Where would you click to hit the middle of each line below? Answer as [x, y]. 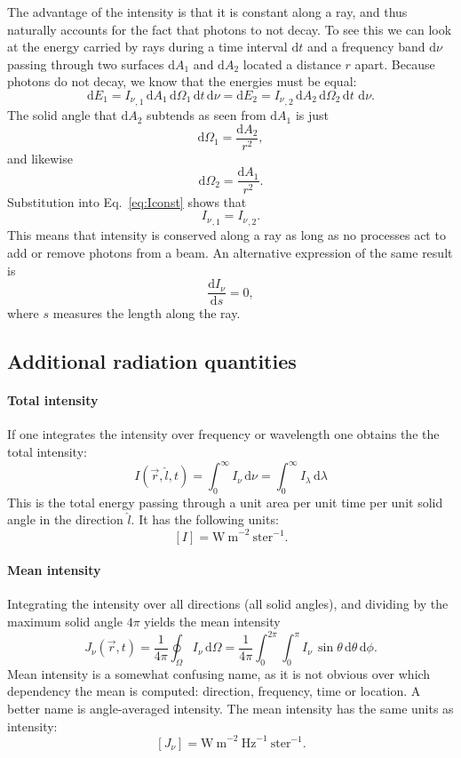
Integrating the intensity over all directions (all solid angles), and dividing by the [228, 604]
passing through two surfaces [86, 64]
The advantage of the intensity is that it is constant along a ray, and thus [207, 12]
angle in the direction [65, 519]
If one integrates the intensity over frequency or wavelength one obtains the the [223, 434]
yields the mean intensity [212, 621]
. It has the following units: [205, 519]
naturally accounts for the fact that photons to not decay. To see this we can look [230, 29]
